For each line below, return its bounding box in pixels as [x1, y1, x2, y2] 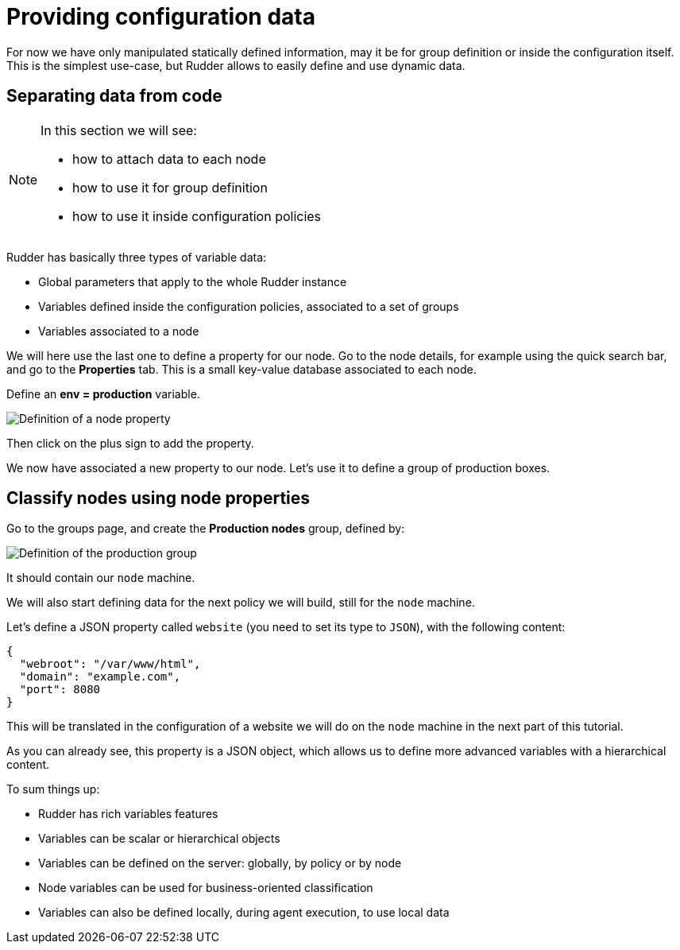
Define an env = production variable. [6, 386, 200, 401]
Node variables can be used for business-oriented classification [38, 881, 373, 895]
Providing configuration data [6, 3, 315, 30]
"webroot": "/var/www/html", [19, 657, 201, 671]
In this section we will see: [41, 122, 197, 138]
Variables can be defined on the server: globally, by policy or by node [38, 856, 402, 871]
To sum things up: [6, 782, 100, 797]
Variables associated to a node [38, 324, 199, 338]
